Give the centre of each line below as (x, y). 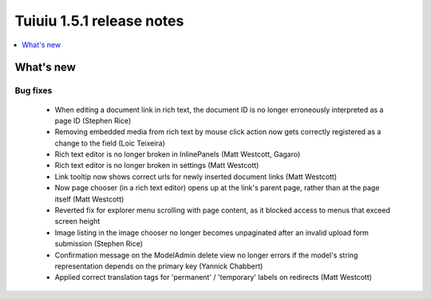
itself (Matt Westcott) (89, 199)
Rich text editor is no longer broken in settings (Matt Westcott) (157, 165)
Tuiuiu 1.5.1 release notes (99, 21)
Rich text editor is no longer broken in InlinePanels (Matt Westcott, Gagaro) (178, 154)
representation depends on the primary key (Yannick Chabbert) (159, 266)
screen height (77, 221)
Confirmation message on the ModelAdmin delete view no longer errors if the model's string (206, 255)
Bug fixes (34, 90)
